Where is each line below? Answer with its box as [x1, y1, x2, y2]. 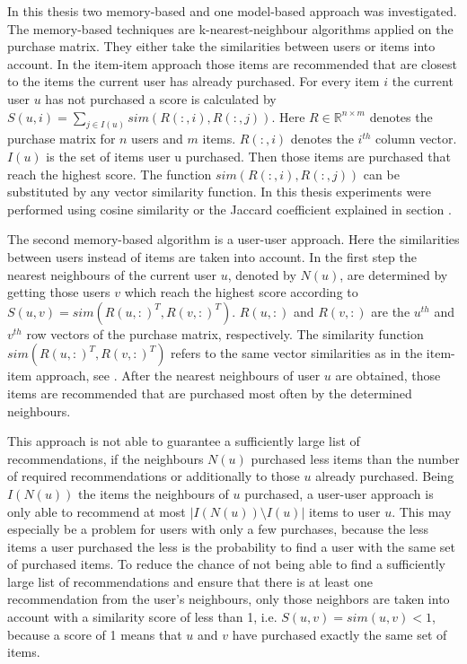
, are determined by [339, 265, 448, 284]
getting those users [7, 283, 110, 301]
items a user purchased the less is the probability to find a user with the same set [7, 537, 455, 555]
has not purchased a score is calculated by [45, 89, 277, 108]
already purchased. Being [315, 467, 454, 485]
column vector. [375, 129, 457, 148]
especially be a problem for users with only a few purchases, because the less [7, 520, 428, 538]
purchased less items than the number [251, 449, 460, 467]
